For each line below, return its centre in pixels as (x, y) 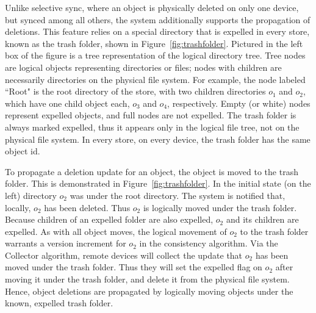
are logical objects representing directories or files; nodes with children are (143, 67)
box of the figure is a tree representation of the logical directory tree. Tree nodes (155, 55)
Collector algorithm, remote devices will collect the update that (124, 255)
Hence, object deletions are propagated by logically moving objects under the (149, 291)
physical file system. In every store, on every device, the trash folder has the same (158, 139)
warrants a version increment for (66, 243)
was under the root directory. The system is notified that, (178, 195)
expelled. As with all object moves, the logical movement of (116, 231)
